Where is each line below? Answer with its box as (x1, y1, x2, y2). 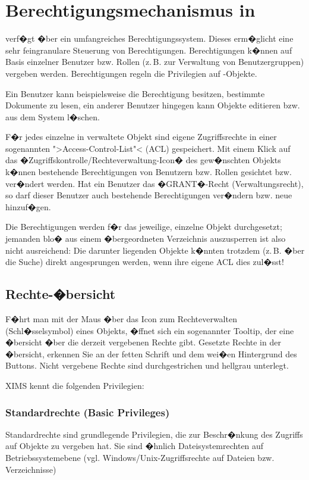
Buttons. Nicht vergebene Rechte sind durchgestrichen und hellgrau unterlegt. (5, 359, 289, 372)
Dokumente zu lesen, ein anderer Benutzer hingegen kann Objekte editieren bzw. (5, 99, 300, 111)
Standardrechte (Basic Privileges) (5, 404, 170, 419)
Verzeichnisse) (5, 463, 56, 475)
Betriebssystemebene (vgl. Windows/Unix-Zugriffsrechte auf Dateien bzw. (5, 451, 275, 463)
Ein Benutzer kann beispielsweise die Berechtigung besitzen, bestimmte (5, 87, 265, 99)
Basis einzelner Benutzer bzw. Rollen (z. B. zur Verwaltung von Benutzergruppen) (5, 55, 304, 68)
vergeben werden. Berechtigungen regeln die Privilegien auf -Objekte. (5, 67, 257, 79)
